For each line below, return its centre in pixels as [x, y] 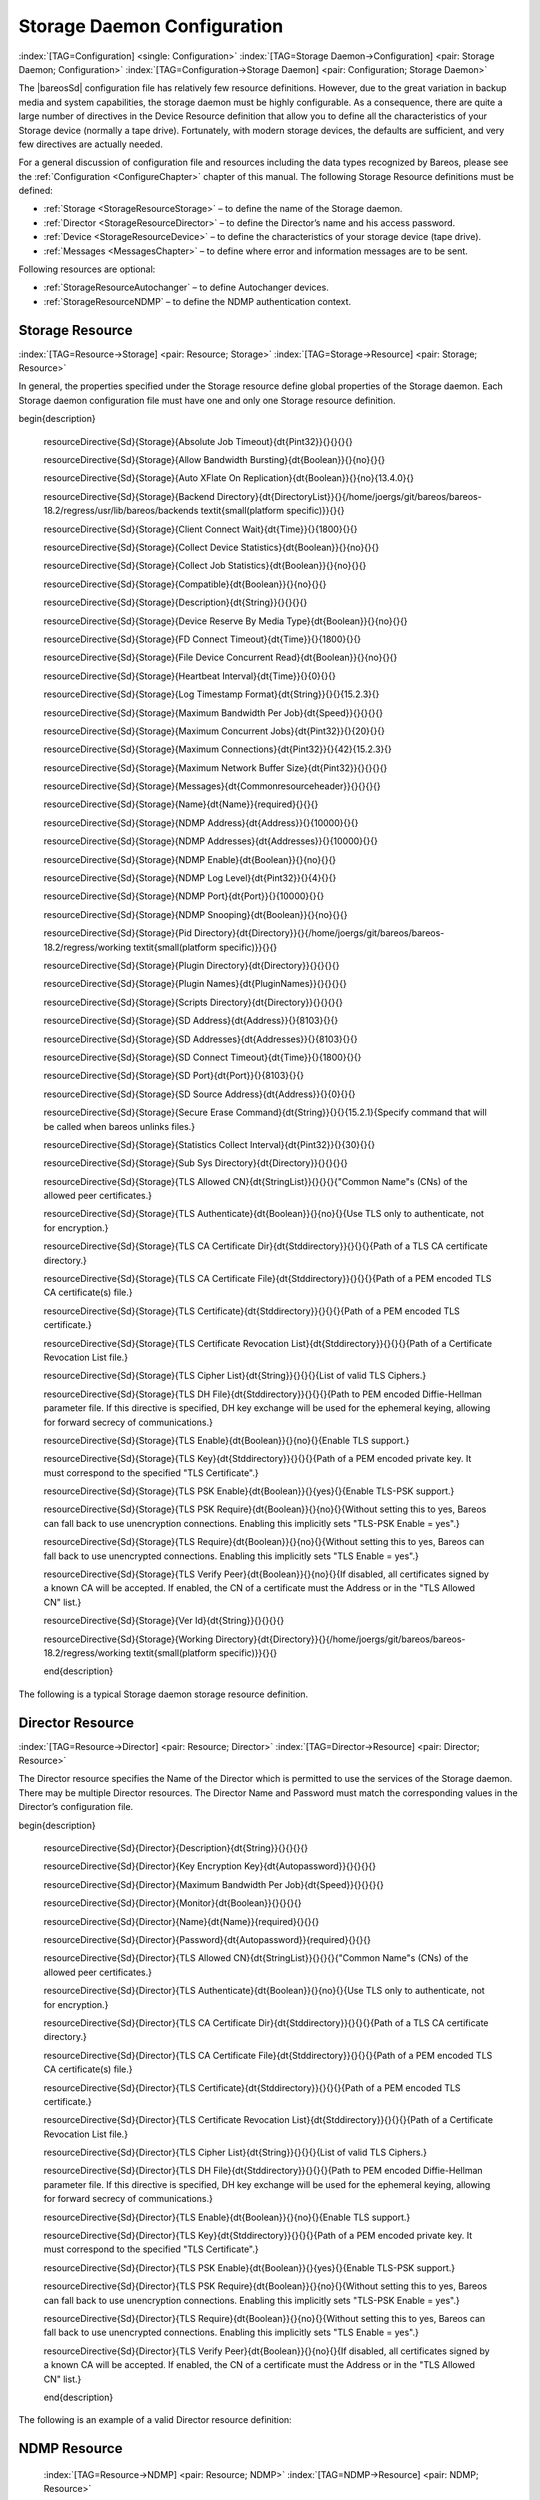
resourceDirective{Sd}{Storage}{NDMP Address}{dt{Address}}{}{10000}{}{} [201, 822]
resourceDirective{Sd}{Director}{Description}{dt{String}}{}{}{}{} [176, 1848]
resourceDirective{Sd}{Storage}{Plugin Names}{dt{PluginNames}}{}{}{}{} [195, 984]
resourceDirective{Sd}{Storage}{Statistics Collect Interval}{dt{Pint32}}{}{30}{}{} [209, 1144]
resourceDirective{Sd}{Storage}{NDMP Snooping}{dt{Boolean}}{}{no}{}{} [195, 914]
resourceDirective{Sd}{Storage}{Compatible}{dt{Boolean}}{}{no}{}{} [185, 584]
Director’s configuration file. [76, 1807]
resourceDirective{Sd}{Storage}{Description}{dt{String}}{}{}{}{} [175, 602]
